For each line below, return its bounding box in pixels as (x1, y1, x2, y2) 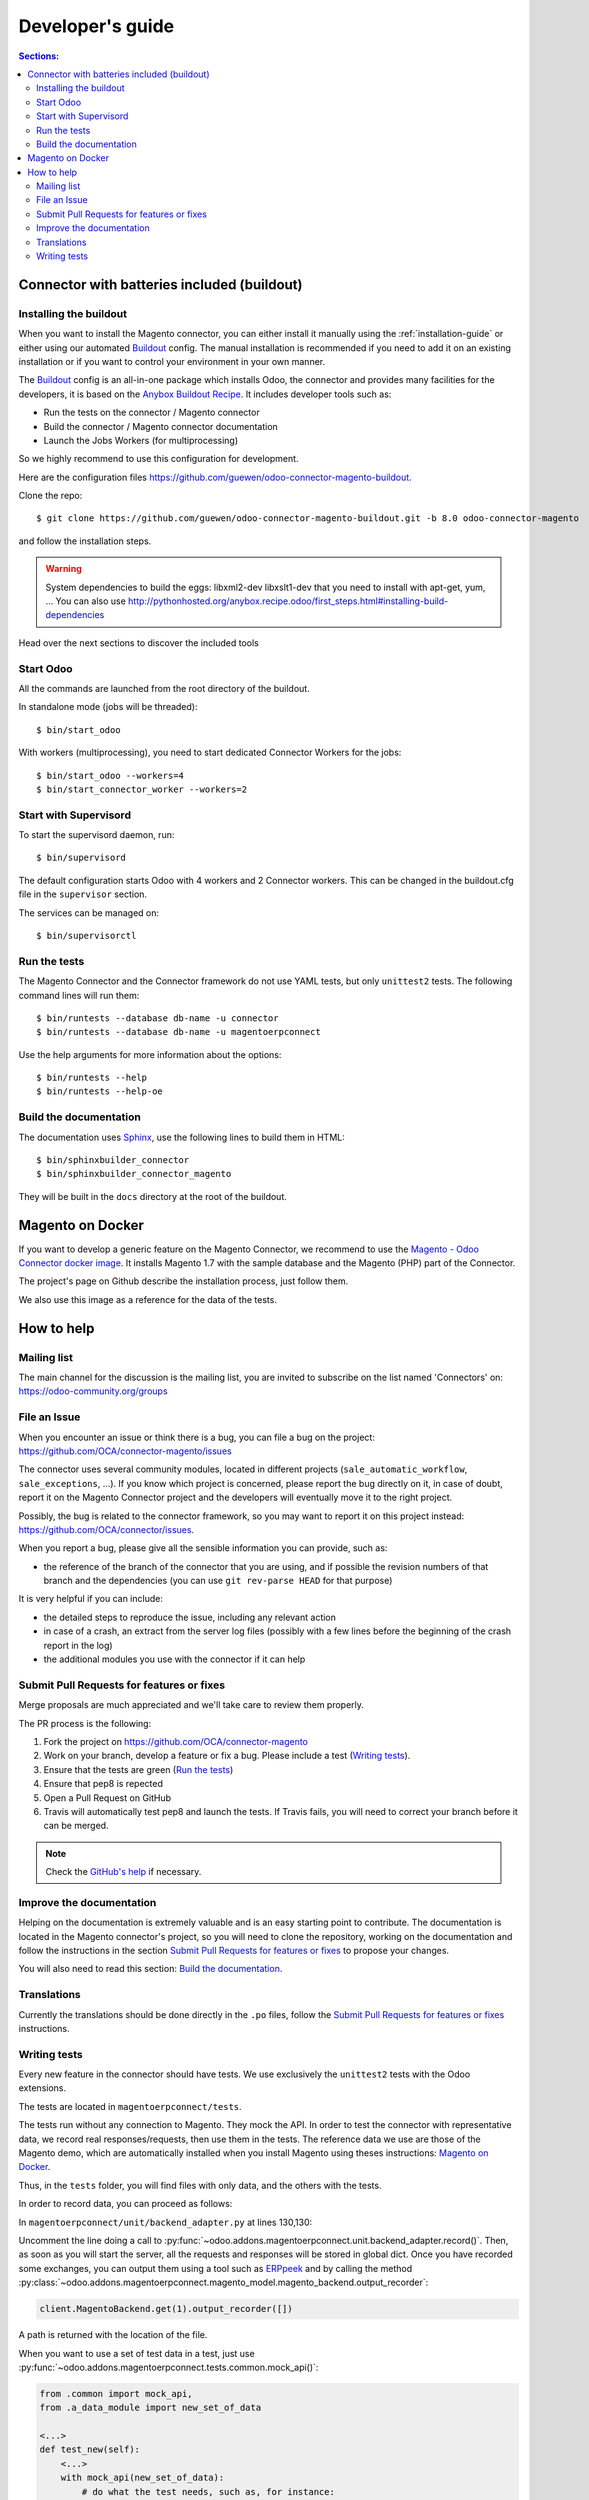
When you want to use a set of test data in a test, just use (18, 2347, 255, 2359)
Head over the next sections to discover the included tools (18, 636, 259, 649)
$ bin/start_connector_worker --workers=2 (36, 783, 248, 795)
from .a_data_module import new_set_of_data (39, 2402, 262, 2414)
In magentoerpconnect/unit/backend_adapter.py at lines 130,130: (18, 2216, 313, 2228)
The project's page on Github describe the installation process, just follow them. (18, 1275, 349, 1287)
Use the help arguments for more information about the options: (18, 1048, 282, 1060)
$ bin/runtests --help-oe (36, 1086, 164, 1097)
